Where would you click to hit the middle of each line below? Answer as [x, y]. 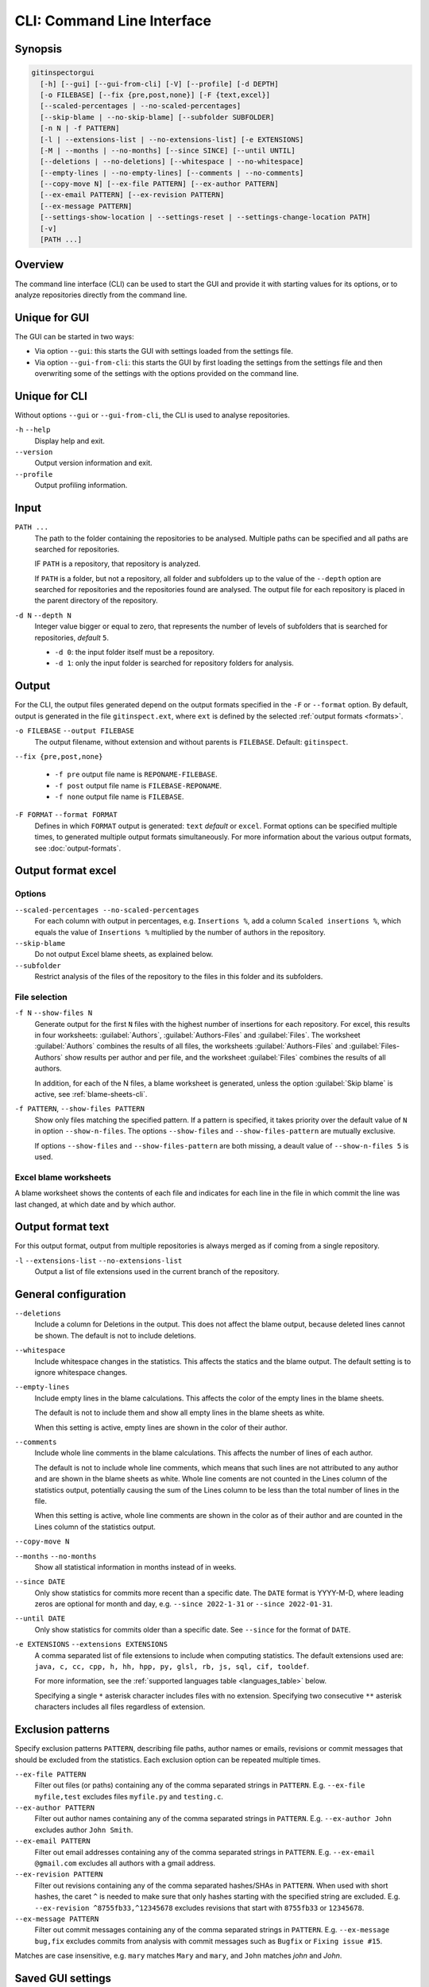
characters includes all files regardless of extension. [120, 1707]
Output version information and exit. [93, 463]
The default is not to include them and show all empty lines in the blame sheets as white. [180, 1413]
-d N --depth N [43, 615]
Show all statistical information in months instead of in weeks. [135, 1567]
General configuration [70, 1294]
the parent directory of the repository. [96, 601]
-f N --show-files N [54, 1013]
